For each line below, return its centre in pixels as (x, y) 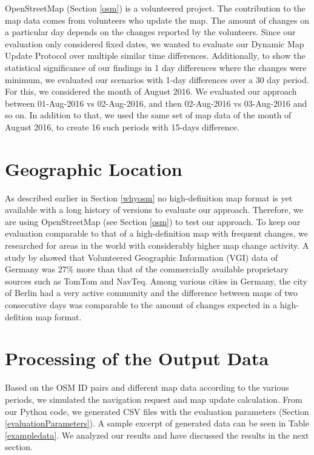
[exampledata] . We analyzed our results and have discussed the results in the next (157, 435)
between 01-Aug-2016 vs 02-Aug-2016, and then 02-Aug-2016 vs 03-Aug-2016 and (156, 103)
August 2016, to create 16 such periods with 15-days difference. (122, 126)
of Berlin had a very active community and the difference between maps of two (151, 293)
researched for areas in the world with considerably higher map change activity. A (157, 245)
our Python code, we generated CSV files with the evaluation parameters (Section (157, 411)
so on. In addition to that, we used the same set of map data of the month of (148, 115)
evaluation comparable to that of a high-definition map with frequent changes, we (156, 233)
